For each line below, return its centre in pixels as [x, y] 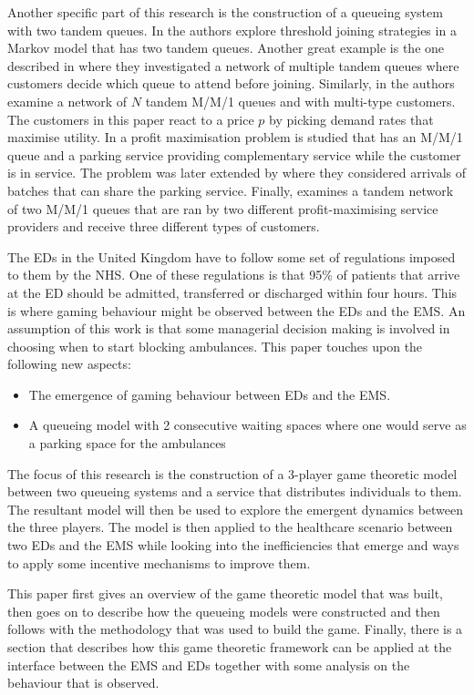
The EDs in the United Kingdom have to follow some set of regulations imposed [232, 256]
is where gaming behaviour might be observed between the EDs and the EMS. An [237, 310]
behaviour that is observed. [83, 683]
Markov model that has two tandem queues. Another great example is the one [226, 48]
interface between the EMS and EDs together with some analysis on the [209, 664]
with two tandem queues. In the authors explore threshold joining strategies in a [232, 30]
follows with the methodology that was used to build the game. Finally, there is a [235, 629]
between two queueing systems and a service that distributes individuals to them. [235, 491]
